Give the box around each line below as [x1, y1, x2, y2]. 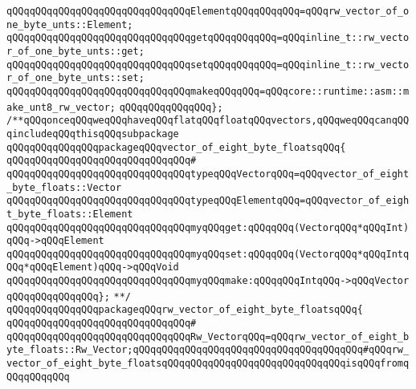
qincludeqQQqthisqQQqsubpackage [6, 128, 179, 140]
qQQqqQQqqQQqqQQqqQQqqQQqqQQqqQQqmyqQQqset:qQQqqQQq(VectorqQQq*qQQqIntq [6, 248, 410, 260]
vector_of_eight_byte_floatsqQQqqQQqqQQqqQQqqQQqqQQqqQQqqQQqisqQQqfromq [6, 358, 410, 370]
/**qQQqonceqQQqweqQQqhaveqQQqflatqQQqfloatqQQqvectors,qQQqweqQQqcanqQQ [6, 115, 410, 127]
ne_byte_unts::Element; [6, 18, 133, 30]
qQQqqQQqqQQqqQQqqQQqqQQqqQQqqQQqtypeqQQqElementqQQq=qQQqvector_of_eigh [6, 195, 410, 207]
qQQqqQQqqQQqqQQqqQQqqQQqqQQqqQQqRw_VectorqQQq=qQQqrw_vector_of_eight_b [6, 330, 410, 342]
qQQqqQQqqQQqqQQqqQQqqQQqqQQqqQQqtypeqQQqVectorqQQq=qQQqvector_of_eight [6, 168, 410, 180]
